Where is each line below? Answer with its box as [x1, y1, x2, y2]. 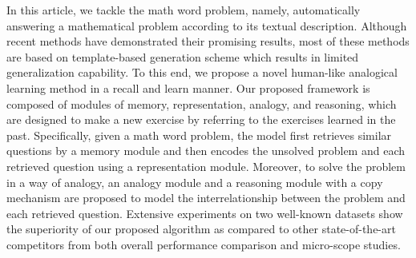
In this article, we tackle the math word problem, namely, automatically [6, 2, 361, 18]
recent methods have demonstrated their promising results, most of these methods [6, 33, 410, 50]
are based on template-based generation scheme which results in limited [6, 48, 359, 65]
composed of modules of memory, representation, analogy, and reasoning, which [6, 95, 397, 112]
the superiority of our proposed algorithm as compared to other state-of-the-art [6, 220, 396, 237]
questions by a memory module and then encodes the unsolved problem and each [6, 142, 405, 159]
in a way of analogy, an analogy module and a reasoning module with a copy [6, 173, 383, 190]
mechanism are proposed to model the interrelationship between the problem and [6, 189, 406, 206]
